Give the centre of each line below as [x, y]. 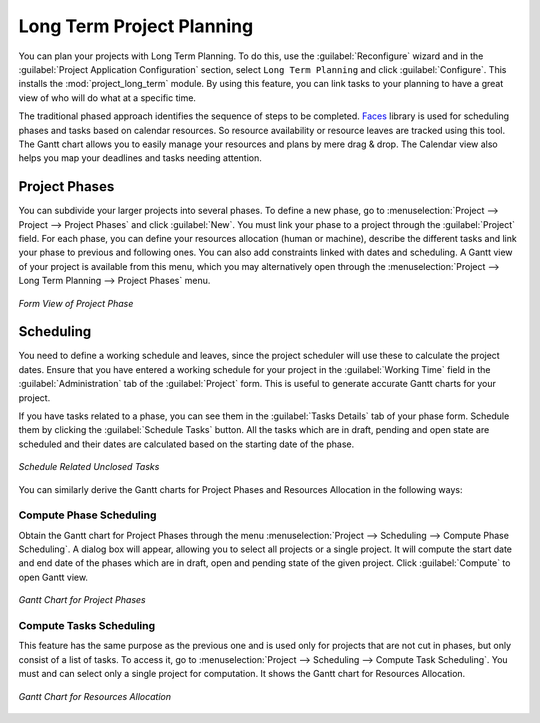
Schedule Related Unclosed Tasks [89, 467]
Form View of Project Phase [76, 303]
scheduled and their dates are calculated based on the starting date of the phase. [186, 444]
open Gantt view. [53, 577]
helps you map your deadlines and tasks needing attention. [140, 158]
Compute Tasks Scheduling [87, 626]
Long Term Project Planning [136, 26]
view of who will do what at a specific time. [107, 97]
